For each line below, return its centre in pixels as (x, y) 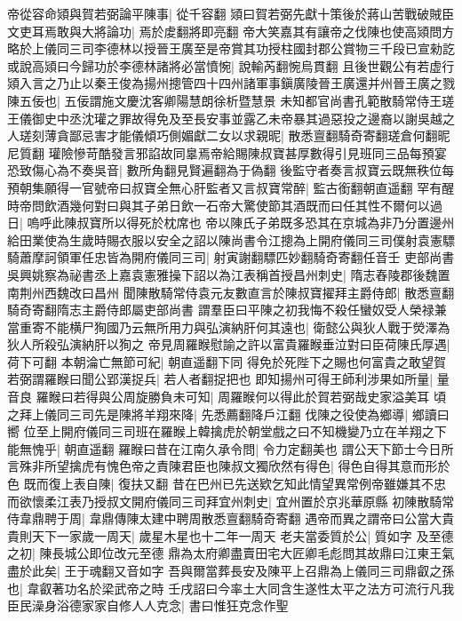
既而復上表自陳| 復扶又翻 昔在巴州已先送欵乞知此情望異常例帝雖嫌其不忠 (235, 484)
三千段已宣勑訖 (411, 48)
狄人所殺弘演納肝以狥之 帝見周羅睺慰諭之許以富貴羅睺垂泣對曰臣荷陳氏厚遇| (229, 344)
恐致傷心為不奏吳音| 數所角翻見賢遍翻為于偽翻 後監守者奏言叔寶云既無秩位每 (231, 170)
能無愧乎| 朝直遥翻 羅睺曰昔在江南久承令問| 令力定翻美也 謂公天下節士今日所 (231, 448)
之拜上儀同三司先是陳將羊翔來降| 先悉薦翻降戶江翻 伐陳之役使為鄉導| (208, 414)
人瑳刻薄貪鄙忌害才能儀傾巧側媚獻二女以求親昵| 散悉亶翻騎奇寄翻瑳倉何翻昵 (229, 135)
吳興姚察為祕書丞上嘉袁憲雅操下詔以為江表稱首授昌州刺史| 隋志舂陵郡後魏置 (229, 274)
